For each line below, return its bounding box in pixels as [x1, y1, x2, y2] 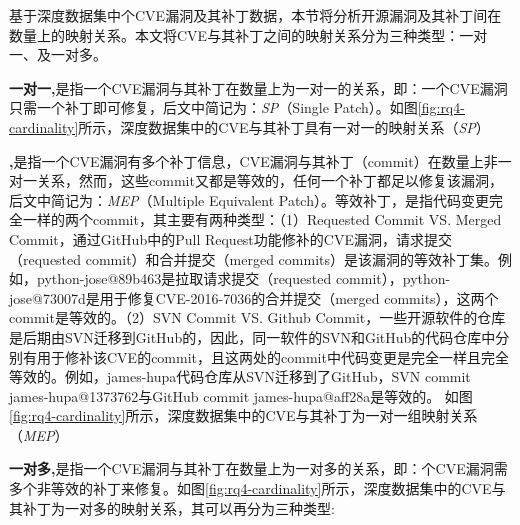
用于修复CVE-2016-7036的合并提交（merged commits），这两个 [99, 287, 499, 308]
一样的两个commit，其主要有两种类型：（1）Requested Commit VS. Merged [22, 209, 502, 230]
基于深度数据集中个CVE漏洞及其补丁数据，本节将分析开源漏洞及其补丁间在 [9, 5, 502, 25]
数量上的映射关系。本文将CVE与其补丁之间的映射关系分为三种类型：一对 [9, 24, 488, 45]
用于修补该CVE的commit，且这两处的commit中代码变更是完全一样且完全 [36, 346, 509, 367]
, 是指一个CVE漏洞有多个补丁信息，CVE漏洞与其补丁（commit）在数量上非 [9, 150, 498, 171]
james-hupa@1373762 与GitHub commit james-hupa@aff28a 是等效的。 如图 [9, 385, 473, 406]
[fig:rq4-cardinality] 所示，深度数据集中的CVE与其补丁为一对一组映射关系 [9, 405, 478, 426]
